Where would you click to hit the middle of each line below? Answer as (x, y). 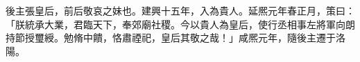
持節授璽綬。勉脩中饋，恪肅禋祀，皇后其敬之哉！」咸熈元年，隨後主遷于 (171, 38)
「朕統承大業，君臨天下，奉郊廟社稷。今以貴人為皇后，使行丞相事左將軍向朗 (180, 24)
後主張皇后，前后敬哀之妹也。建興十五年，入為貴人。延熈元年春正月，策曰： (180, 10)
